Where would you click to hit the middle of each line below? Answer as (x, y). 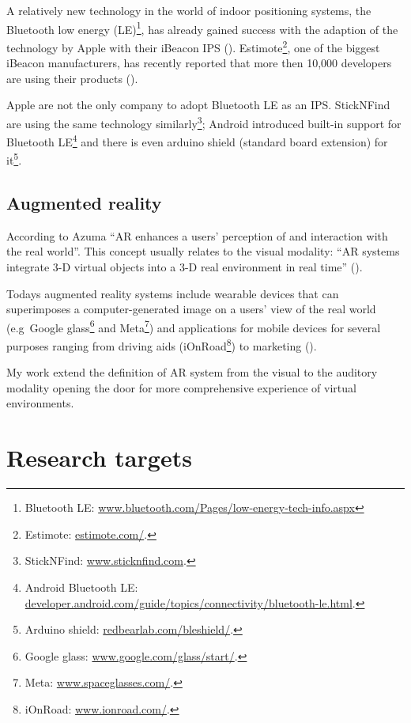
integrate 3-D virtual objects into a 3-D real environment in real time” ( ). (185, 267)
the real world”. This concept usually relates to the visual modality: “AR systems (203, 251)
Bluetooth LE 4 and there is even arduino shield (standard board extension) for (197, 140)
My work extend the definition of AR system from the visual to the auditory (192, 372)
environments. (40, 403)
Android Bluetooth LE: (81, 587)
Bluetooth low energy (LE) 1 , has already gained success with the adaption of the (202, 28)
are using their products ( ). (72, 78)
